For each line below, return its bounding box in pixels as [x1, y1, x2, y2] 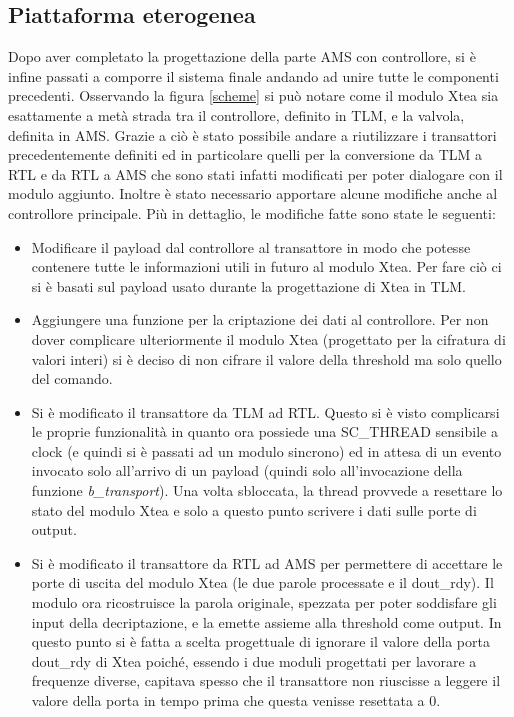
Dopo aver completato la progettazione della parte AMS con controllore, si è [8, 46, 476, 67]
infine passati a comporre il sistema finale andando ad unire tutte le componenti [8, 65, 499, 86]
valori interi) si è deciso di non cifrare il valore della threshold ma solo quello [31, 348, 502, 369]
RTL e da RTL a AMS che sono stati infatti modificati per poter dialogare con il [8, 163, 503, 184]
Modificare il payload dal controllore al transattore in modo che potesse [31, 236, 471, 257]
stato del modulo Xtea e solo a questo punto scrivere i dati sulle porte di [31, 499, 477, 520]
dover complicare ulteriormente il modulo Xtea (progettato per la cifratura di [31, 328, 506, 349]
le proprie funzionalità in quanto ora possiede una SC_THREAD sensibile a [31, 421, 498, 442]
